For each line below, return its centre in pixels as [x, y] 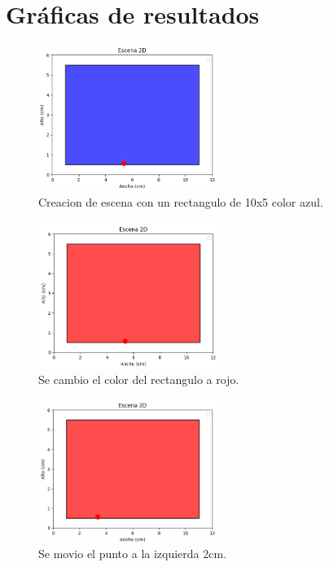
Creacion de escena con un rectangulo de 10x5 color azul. [181, 202]
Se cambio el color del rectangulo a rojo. [139, 379]
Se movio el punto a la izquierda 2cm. [133, 553]
